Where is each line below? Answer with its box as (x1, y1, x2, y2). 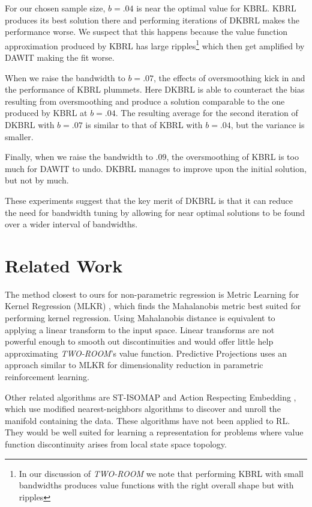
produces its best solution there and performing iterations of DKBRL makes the (5, 13, 300, 26)
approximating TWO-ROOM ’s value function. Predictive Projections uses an (5, 346, 287, 359)
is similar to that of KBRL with (85, 118, 203, 131)
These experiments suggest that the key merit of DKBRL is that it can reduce (5, 194, 293, 206)
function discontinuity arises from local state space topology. (5, 438, 227, 450)
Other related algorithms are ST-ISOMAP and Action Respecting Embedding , (5, 390, 296, 403)
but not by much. (5, 174, 69, 186)
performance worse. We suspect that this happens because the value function (5, 25, 288, 38)
